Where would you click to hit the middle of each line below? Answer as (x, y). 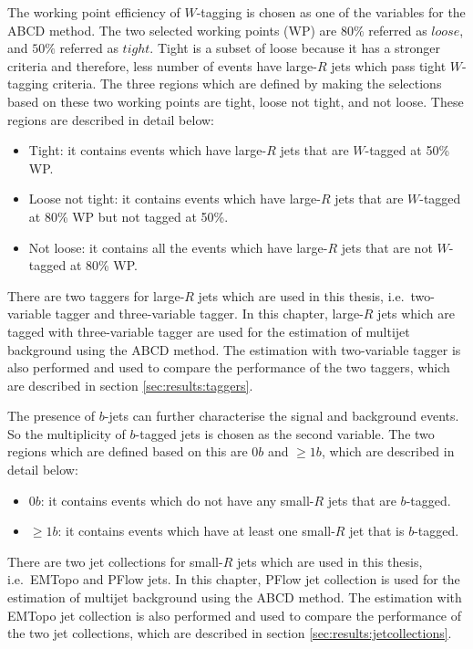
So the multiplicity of (67, 433)
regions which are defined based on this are (128, 451)
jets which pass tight (389, 65)
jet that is (377, 531)
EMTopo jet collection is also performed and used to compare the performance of (235, 615)
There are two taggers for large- (96, 295)
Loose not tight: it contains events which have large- (175, 199)
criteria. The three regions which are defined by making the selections (247, 84)
